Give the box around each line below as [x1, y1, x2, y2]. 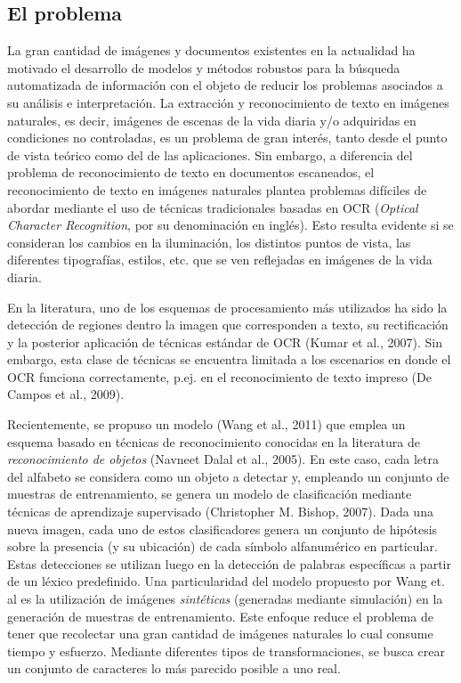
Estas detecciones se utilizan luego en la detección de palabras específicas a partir [7, 554, 451, 573]
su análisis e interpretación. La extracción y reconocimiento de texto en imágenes [7, 93, 449, 111]
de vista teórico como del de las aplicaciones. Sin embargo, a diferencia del [7, 145, 413, 164]
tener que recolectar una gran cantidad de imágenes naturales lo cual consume [7, 624, 433, 643]
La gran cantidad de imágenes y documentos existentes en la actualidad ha [7, 41, 416, 60]
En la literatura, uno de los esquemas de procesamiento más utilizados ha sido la [7, 297, 448, 316]
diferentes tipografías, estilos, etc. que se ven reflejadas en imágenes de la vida [7, 250, 433, 269]
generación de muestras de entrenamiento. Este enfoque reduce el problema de [7, 606, 433, 625]
